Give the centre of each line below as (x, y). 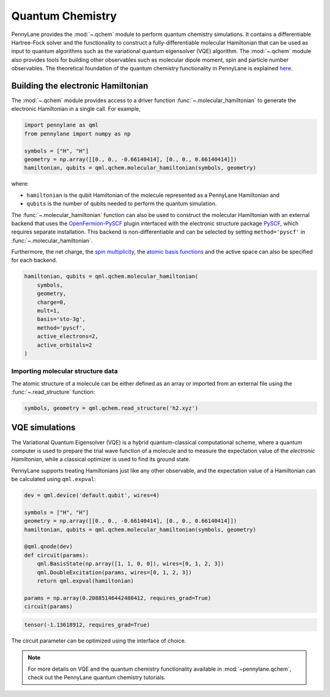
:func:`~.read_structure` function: (53, 392)
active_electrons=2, (68, 337)
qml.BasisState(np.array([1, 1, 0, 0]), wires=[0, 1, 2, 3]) (130, 564)
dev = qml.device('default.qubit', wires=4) (92, 496)
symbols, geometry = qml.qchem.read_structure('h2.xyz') (111, 408)
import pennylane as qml (61, 125)
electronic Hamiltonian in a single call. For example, (76, 109)
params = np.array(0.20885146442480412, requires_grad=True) (118, 598)
